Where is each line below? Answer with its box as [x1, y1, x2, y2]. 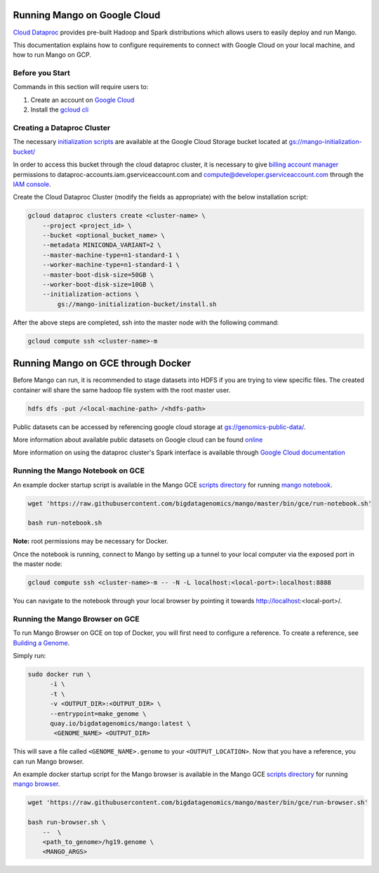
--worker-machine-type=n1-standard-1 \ [42, 261, 180, 269]
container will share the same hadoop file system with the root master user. [13, 386, 231, 394]
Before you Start [13, 68, 70, 78]
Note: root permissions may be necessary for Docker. [13, 537, 168, 546]
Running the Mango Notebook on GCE [13, 466, 145, 475]
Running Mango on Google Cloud [13, 9, 161, 21]
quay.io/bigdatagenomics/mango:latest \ [50, 719, 191, 727]
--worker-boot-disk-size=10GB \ [42, 281, 154, 289]
